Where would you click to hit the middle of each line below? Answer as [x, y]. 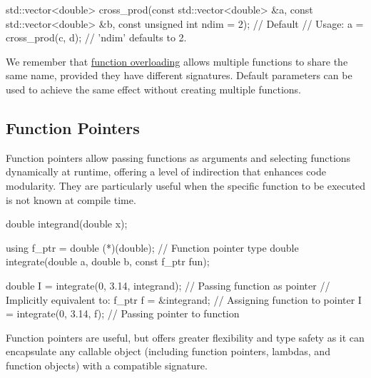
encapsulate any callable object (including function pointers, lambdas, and [168, 351]
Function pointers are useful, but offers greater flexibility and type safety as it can [185, 337]
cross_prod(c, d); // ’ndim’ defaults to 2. [96, 37]
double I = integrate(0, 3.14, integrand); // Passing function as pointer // [168, 285]
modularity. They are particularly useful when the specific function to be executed [185, 185]
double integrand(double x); [67, 224]
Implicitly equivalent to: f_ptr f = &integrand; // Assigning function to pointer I [184, 299]
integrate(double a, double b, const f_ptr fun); [108, 261]
